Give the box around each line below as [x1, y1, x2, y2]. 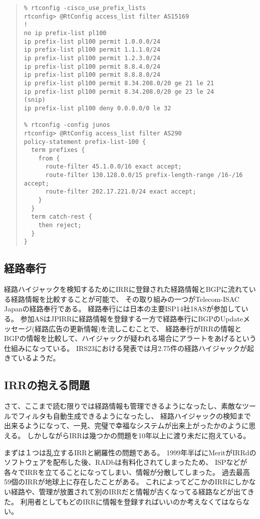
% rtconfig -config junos [24, 121, 110, 129]
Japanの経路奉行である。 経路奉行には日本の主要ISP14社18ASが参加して [4, 303, 241, 314]
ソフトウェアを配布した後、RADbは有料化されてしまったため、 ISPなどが [4, 457, 247, 467]
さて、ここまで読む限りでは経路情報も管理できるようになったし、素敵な [4, 401, 242, 411]
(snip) [24, 96, 46, 104]
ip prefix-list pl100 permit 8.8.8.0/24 [24, 71, 160, 79]
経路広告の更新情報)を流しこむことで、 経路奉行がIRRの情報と [35, 323, 241, 333]
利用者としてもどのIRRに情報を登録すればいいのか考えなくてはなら [20, 496, 243, 506]
